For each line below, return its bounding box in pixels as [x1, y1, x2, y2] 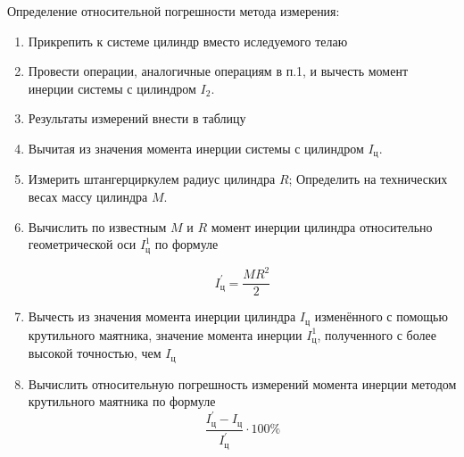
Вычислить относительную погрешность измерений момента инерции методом [28, 374, 457, 393]
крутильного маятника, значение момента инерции [28, 325, 302, 344]
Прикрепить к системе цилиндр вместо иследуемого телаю [28, 31, 348, 50]
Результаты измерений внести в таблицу [28, 109, 246, 128]
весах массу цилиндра [28, 187, 148, 206]
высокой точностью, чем [28, 344, 162, 362]
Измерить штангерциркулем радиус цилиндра [28, 170, 276, 188]
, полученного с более [317, 325, 436, 344]
